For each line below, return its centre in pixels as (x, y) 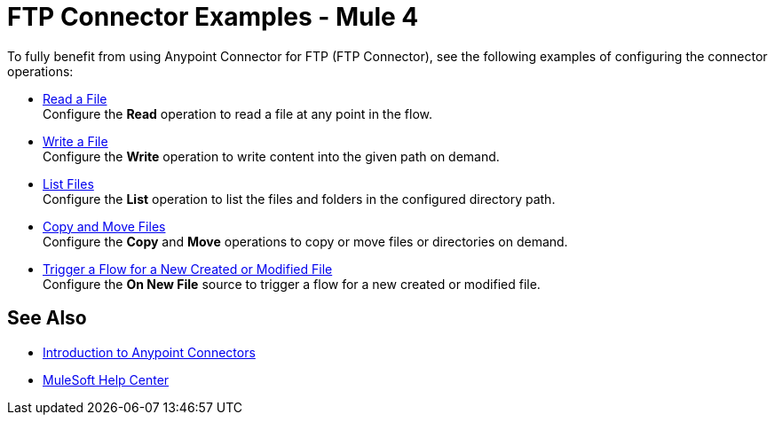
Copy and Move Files (104, 226)
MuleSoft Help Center (106, 379)
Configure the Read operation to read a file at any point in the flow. (237, 113)
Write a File (75, 141)
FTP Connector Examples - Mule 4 (213, 17)
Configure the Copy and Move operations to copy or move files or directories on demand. (305, 241)
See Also (47, 318)
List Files (68, 184)
